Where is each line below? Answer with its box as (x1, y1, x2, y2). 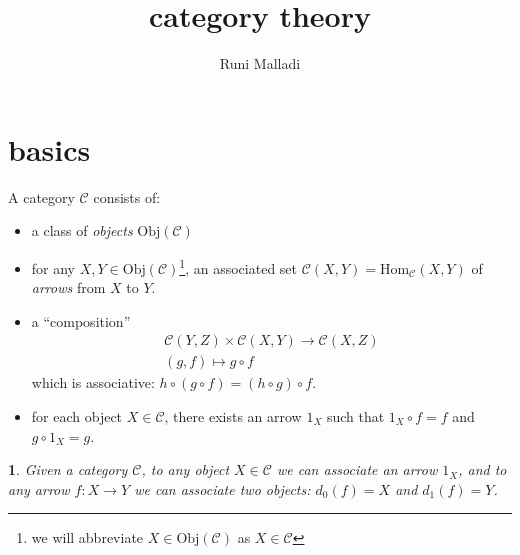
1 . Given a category (8, 459, 128, 480)
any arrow (8, 478, 70, 499)
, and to (458, 459, 507, 480)
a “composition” (31, 310, 131, 331)
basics (8, 128, 91, 169)
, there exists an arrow (164, 405, 302, 426)
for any (31, 257, 76, 278)
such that (326, 405, 385, 426)
